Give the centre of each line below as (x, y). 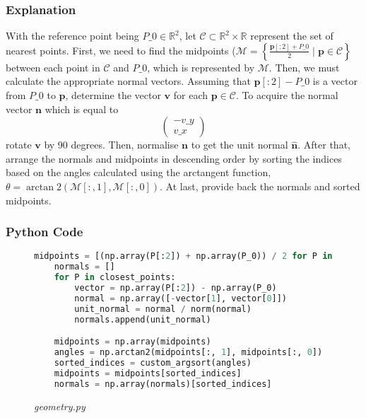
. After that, (324, 145)
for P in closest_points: (115, 278)
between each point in (53, 67)
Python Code (45, 232)
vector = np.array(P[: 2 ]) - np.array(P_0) (176, 288)
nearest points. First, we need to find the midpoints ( (121, 50)
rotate (19, 145)
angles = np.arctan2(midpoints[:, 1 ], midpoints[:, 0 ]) (188, 353)
